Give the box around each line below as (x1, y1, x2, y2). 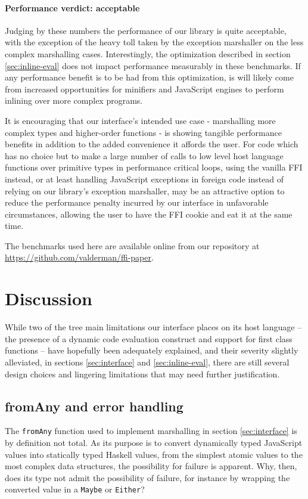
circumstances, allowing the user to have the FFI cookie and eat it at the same (5, 207, 293, 220)
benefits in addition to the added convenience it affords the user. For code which (5, 138, 298, 150)
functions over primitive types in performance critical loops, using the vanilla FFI (5, 161, 303, 173)
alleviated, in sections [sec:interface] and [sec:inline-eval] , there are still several (5, 355, 290, 368)
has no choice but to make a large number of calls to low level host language (5, 149, 284, 162)
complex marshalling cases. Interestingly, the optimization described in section (5, 47, 291, 60)
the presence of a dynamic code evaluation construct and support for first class (5, 332, 293, 345)
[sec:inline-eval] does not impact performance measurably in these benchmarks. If (5, 59, 301, 72)
